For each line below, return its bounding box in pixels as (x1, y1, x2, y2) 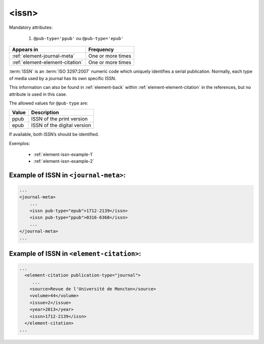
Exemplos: (9, 140, 30, 146)
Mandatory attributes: (9, 24, 53, 30)
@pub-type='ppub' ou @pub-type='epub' (33, 35, 124, 41)
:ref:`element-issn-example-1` (33, 151, 94, 157)
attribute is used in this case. (9, 91, 67, 97)
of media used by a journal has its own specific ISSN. (9, 75, 116, 81)
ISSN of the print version (31, 115, 88, 122)
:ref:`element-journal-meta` (12, 53, 75, 60)
